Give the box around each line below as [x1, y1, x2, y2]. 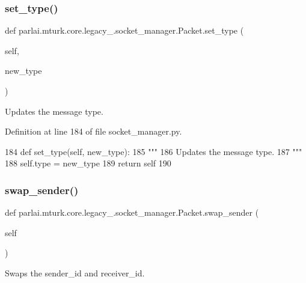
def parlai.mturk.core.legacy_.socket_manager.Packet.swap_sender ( [5, 206, 259, 219]
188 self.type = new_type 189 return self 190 [5, 157, 171, 169]
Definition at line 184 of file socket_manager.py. [5, 125, 182, 138]
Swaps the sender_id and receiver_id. [5, 266, 145, 279]
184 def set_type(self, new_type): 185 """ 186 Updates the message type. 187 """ [5, 145, 302, 157]
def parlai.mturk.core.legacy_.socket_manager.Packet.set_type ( [5, 24, 244, 37]
